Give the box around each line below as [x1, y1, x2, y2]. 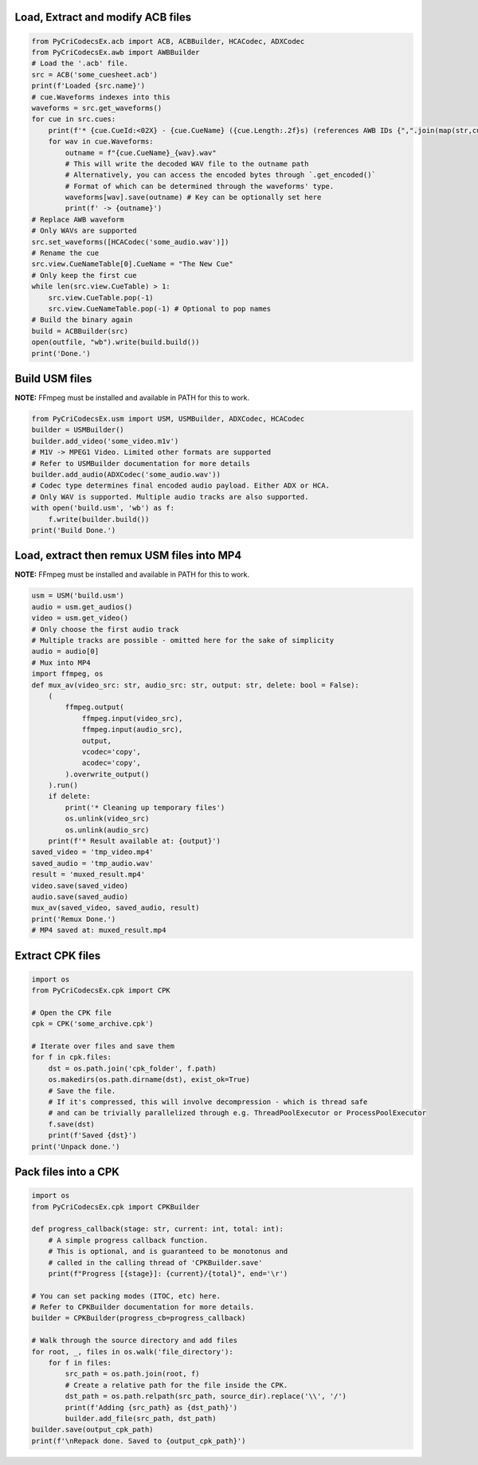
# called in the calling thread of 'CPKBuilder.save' [48, 1258, 263, 1267]
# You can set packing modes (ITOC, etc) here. [31, 1291, 221, 1300]
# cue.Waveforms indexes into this [31, 92, 170, 101]
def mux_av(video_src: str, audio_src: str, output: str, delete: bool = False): [31, 680, 360, 689]
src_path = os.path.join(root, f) [65, 1369, 200, 1378]
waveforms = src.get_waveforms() [31, 104, 163, 112]
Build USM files [14, 371, 92, 386]
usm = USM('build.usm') [31, 591, 125, 601]
